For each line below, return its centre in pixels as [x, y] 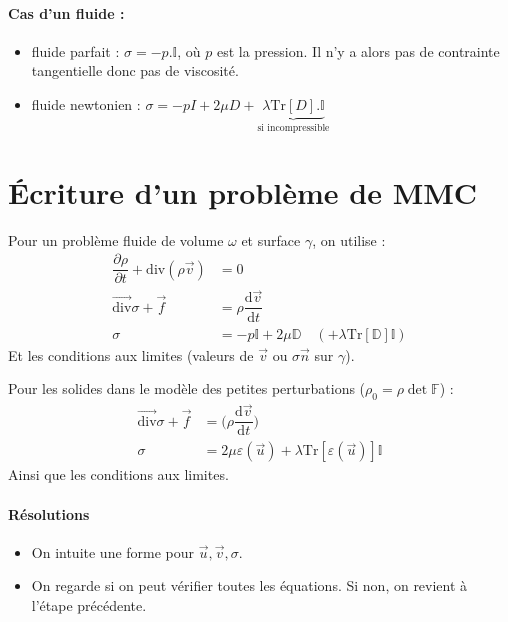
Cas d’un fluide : [66, 12]
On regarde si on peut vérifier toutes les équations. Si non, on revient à [249, 585]
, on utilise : [349, 239]
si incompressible [293, 127]
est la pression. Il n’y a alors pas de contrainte [358, 50]
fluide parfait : [75, 50]
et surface [271, 239]
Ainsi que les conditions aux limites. [118, 474]
